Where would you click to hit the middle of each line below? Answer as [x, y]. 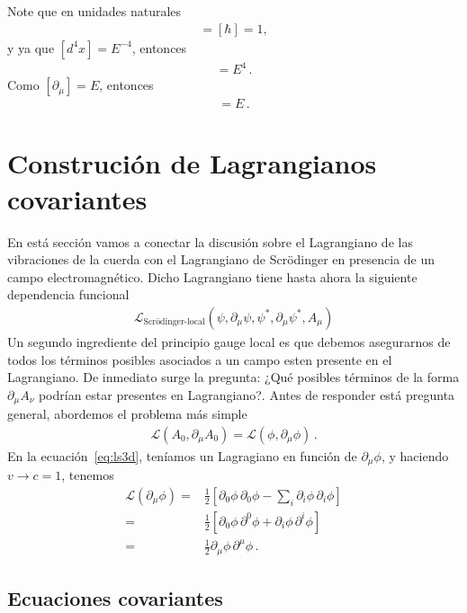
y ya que [31, 47]
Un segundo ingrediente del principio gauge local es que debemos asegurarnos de [229, 341]
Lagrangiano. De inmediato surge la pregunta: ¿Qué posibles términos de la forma [233, 377]
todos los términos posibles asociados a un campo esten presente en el [200, 359]
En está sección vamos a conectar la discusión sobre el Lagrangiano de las [210, 241]
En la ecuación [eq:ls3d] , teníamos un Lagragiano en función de [182, 455]
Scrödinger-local [174, 322]
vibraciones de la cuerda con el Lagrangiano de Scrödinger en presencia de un [221, 259]
